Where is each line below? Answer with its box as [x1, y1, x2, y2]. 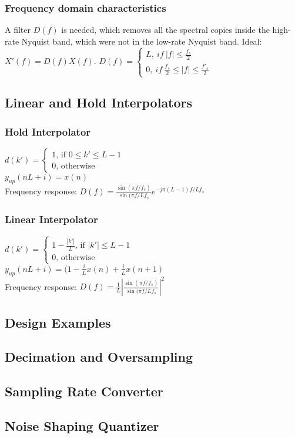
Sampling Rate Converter [5, 382, 163, 400]
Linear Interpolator [5, 212, 98, 227]
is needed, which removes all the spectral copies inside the [61, 23, 270, 36]
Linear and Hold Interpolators [5, 93, 193, 112]
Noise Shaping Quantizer [5, 416, 159, 434]
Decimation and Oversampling [5, 348, 193, 366]
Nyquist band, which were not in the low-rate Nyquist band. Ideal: [21, 35, 262, 47]
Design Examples [5, 313, 111, 331]
